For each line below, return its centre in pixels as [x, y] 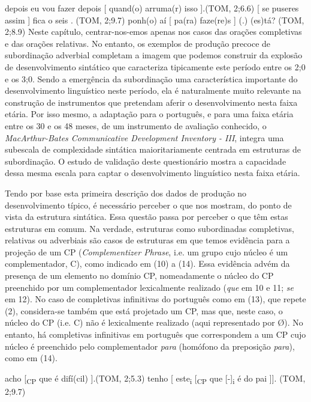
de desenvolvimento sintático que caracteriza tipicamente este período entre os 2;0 [155, 66]
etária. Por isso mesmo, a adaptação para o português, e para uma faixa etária [149, 114]
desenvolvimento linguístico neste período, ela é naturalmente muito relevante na [153, 90]
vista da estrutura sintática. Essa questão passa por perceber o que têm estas [147, 217]
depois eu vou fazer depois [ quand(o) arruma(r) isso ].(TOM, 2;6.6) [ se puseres [152, 8]
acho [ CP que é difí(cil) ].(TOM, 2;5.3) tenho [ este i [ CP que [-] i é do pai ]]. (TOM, [155, 379]
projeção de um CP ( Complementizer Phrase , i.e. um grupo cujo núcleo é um [147, 251]
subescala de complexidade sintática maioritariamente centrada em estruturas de [153, 149]
